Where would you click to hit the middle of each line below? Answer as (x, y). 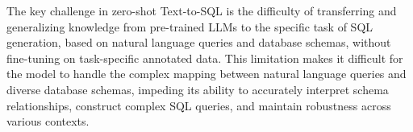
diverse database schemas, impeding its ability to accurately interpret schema (198, 89)
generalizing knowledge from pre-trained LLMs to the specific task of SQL (190, 26)
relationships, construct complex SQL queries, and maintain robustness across (199, 105)
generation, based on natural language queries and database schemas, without (199, 42)
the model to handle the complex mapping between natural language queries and (206, 74)
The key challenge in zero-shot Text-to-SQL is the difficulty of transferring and (202, 10)
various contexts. (48, 121)
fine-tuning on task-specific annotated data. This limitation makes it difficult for (205, 58)
